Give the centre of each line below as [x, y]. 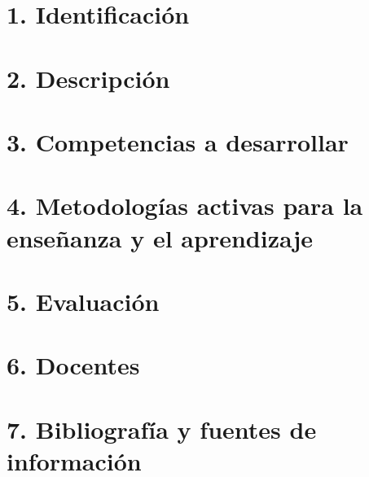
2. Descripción [88, 78]
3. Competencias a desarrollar [178, 141]
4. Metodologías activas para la [185, 206]
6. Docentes [73, 365]
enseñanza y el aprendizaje [160, 237]
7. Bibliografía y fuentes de [162, 429]
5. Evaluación [83, 301]
